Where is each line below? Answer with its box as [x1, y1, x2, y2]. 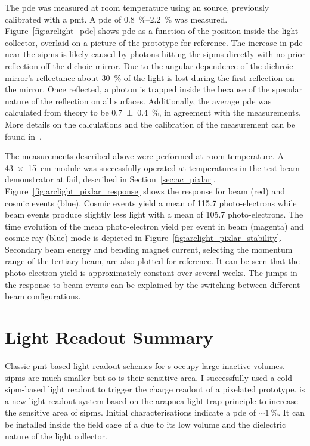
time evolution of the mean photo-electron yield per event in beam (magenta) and [5, 219, 304, 232]
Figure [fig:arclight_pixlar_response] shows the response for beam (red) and [5, 184, 285, 197]
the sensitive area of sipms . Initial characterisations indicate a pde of [5, 406, 256, 419]
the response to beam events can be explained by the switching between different [5, 278, 300, 290]
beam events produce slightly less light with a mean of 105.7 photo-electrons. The [5, 208, 303, 221]
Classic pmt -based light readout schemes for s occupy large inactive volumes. [5, 359, 285, 371]
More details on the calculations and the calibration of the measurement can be [5, 117, 296, 130]
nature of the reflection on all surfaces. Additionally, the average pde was [5, 94, 272, 107]
